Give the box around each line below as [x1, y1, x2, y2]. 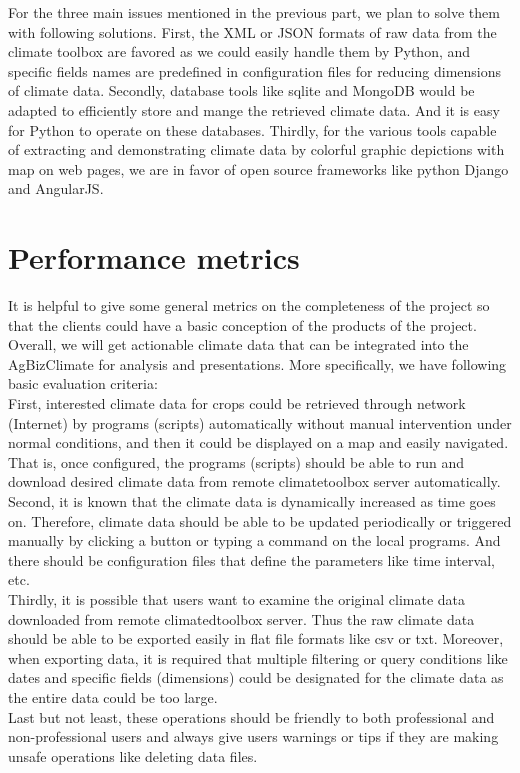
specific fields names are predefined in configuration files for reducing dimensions [8, 60, 502, 81]
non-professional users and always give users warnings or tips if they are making [8, 726, 499, 747]
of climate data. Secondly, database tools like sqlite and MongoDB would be [8, 80, 475, 101]
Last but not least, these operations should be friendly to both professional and [8, 706, 495, 727]
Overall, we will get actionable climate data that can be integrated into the [8, 334, 469, 355]
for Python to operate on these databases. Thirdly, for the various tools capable [8, 119, 497, 140]
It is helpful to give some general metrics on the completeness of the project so [8, 295, 490, 316]
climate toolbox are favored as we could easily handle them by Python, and [8, 41, 471, 62]
